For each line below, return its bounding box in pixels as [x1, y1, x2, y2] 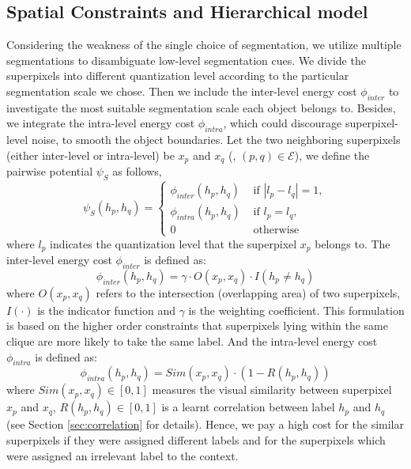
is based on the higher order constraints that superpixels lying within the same [6, 317, 388, 334]
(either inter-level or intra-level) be [6, 146, 175, 163]
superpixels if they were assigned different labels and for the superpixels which [6, 432, 386, 448]
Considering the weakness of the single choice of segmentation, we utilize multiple [6, 36, 402, 53]
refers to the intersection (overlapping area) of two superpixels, [96, 284, 401, 301]
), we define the [294, 146, 370, 163]
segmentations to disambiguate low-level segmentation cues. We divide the [6, 51, 366, 68]
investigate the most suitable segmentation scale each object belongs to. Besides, [6, 99, 396, 115]
